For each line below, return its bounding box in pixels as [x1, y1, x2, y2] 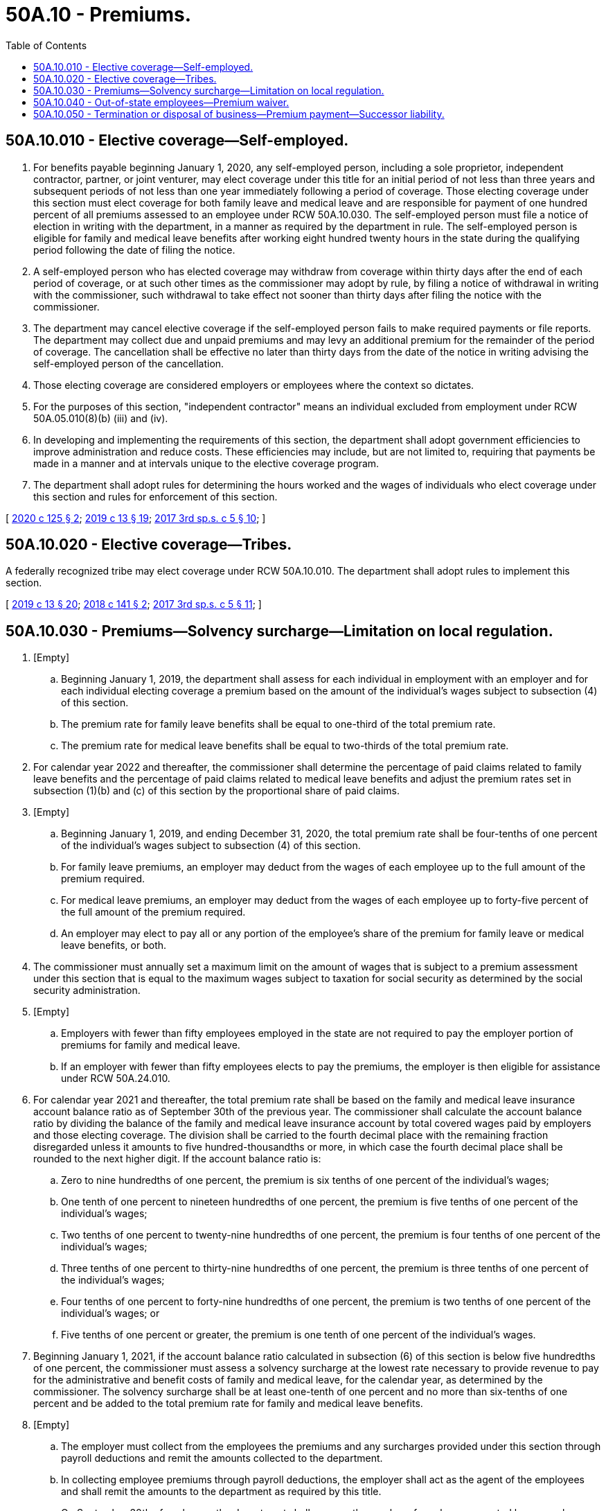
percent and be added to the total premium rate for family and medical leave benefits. [33, 1397, 423, 1410]
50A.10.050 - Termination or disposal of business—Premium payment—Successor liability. [33, 107, 445, 120]
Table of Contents [6, 39, 87, 51]
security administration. [33, 984, 141, 997]
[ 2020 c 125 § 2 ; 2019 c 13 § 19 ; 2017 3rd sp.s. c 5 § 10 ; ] [6, 512, 266, 524]
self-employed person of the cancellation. [33, 357, 224, 369]
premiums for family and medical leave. [61, 1039, 240, 1051]
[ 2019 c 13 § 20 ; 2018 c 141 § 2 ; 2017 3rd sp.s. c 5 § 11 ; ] [6, 598, 262, 611]
